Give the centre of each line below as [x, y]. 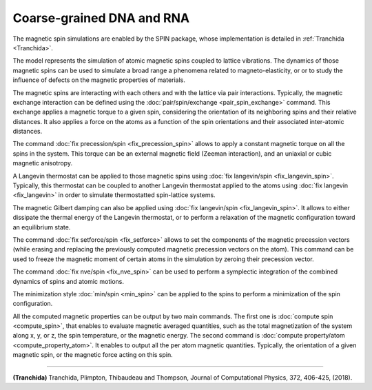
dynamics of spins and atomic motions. [68, 281]
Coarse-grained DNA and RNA [101, 18]
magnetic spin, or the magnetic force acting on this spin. [93, 355]
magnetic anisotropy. [42, 163]
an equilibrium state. [42, 227]
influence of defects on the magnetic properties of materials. [99, 80]
